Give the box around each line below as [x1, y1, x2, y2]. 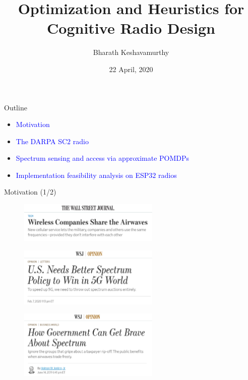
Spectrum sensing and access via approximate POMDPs [16, 153, 190, 163]
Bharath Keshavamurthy [93, 47, 169, 57]
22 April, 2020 [109, 64, 153, 74]
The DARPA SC [16, 136, 68, 146]
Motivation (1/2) [4, 186, 56, 197]
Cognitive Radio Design [47, 18, 215, 38]
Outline [4, 102, 27, 112]
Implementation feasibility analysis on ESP [16, 169, 149, 180]
